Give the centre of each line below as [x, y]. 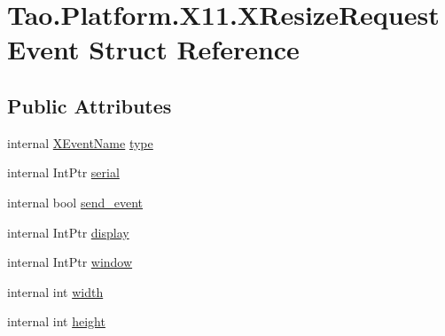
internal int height [56, 321]
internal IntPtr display [68, 232]
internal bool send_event [75, 202]
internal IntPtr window [70, 262]
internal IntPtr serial [63, 172]
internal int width [55, 291]
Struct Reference [194, 49]
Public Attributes [90, 105]
